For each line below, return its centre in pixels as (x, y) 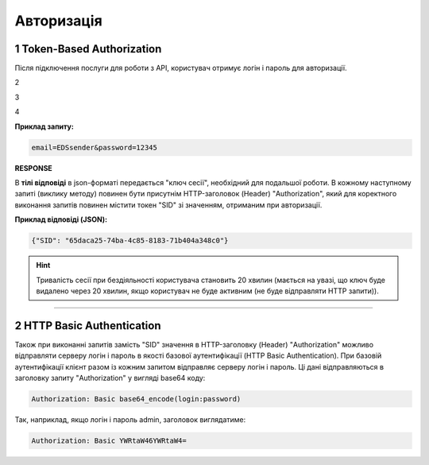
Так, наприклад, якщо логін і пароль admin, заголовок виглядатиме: (130, 419)
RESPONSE (34, 168)
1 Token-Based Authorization (88, 49)
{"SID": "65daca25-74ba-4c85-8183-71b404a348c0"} (130, 241)
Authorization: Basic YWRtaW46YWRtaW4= (109, 440)
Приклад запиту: (44, 126)
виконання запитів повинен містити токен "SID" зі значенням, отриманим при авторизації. (168, 205)
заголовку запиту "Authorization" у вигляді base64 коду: (110, 378)
